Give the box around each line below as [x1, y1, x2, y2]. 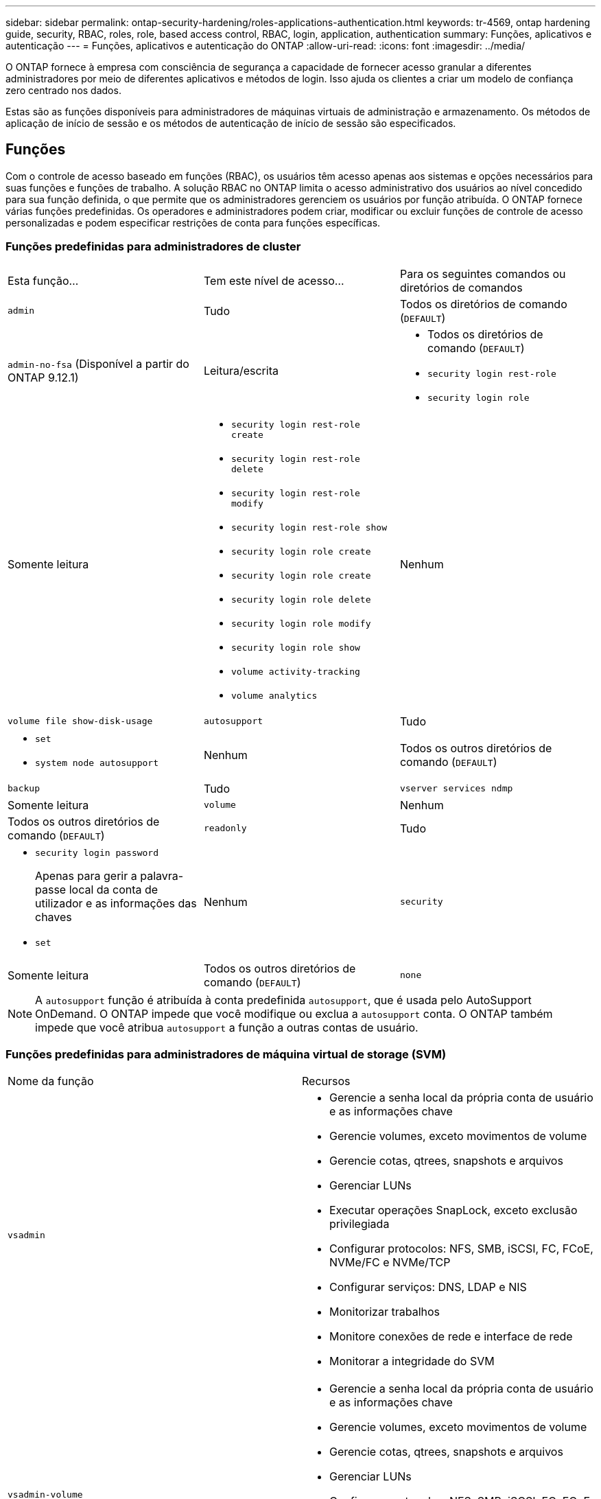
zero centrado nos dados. [5, 84, 121, 96]
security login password [35, 847, 159, 858]
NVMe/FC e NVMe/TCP [329, 1255, 451, 1270]
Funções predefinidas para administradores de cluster [5, 240, 301, 254]
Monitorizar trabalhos [329, 1305, 440, 1319]
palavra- [140, 868, 184, 883]
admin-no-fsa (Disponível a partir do [8, 356, 189, 371]
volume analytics [231, 690, 318, 701]
